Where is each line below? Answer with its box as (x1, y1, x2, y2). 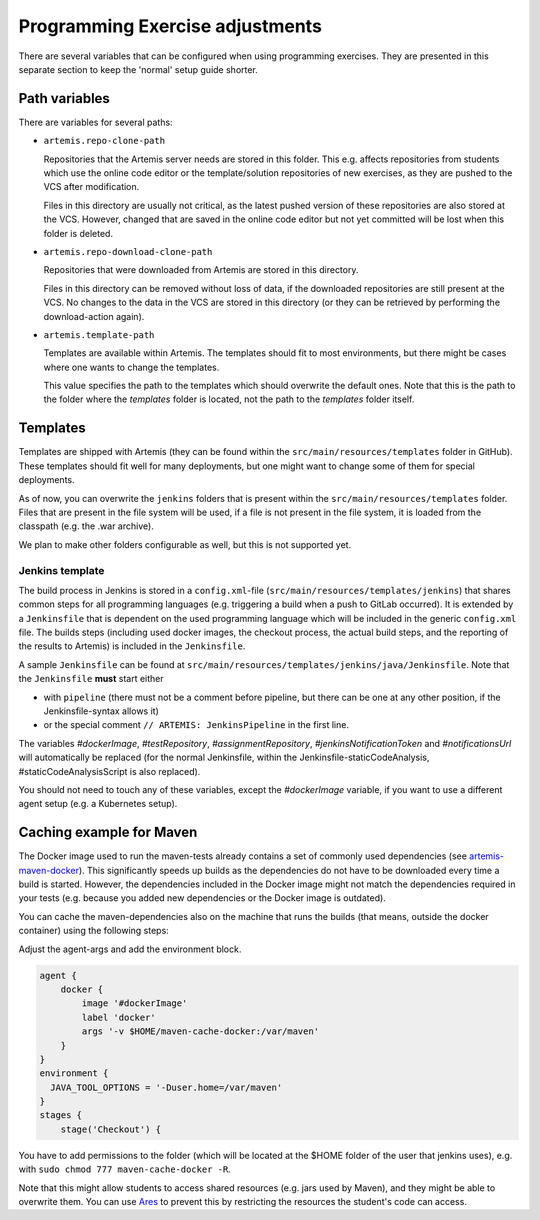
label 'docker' (81, 1011, 157, 1023)
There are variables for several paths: (18, 116, 174, 128)
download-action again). (43, 310, 145, 322)
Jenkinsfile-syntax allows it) (43, 705, 159, 717)
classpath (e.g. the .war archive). (18, 520, 154, 532)
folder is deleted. (43, 227, 114, 239)
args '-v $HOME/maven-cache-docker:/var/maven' (81, 1026, 320, 1037)
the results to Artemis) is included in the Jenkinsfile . (18, 640, 246, 652)
